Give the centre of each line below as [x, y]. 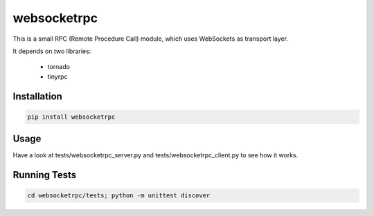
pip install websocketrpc [71, 117]
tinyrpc [57, 77]
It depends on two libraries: [52, 51]
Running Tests [44, 175]
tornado [59, 67]
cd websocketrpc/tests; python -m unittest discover [119, 196]
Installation [37, 96]
